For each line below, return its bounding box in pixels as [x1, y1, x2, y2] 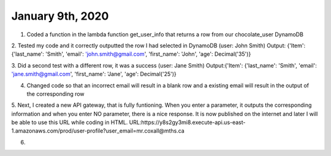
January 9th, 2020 [11, 9, 109, 23]
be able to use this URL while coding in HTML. [11, 119, 128, 126]
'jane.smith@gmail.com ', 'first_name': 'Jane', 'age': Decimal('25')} [11, 71, 177, 78]
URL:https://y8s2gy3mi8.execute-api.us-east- [129, 119, 246, 126]
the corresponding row [26, 90, 85, 98]
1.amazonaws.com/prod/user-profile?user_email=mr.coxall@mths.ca [11, 127, 185, 135]
